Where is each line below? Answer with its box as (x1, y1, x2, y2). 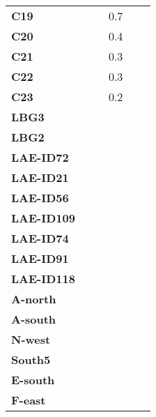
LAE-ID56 (11, 190, 69, 206)
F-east (11, 392, 46, 408)
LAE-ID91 (11, 250, 69, 266)
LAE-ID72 (11, 149, 69, 165)
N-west (11, 331, 51, 347)
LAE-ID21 (11, 169, 69, 185)
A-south (11, 311, 56, 327)
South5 (11, 351, 51, 367)
